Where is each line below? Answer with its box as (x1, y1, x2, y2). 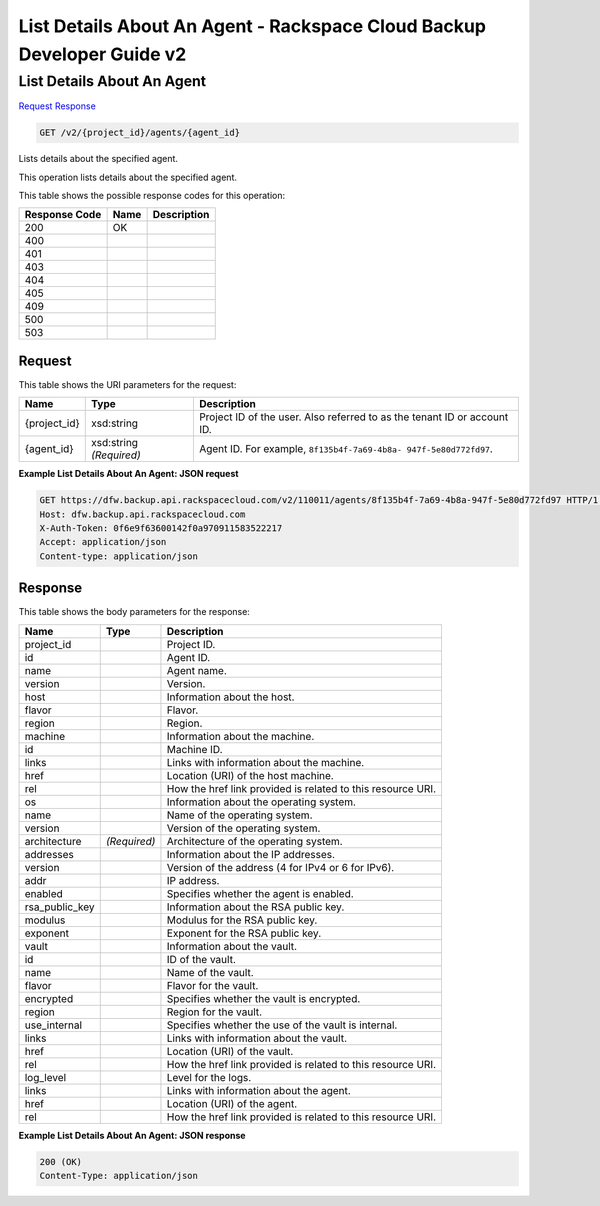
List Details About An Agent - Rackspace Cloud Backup (18, 15, 487, 37)
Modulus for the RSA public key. (166, 913, 318, 927)
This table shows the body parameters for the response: (18, 606, 250, 618)
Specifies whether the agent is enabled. (166, 886, 354, 900)
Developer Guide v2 (18, 43, 187, 65)
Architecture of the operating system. (166, 834, 344, 848)
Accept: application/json (39, 536, 167, 548)
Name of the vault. (166, 965, 254, 979)
